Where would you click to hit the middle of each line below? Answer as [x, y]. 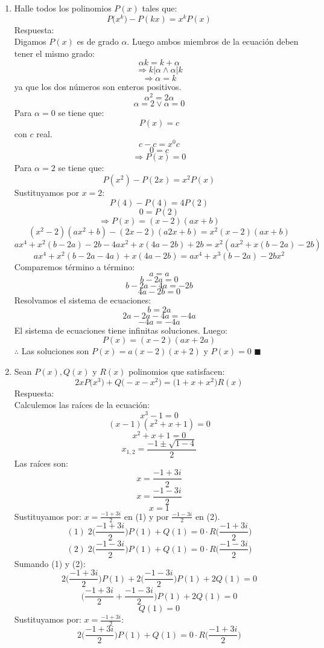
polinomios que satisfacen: [177, 371]
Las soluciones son [55, 351]
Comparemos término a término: [75, 266]
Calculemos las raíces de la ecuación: [82, 405]
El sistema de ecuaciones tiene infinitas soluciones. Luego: [121, 330]
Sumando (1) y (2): [50, 563]
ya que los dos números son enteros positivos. [98, 87]
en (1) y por [146, 516]
